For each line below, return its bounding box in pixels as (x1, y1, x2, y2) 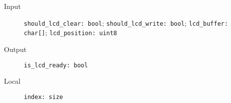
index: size (24, 93, 63, 101)
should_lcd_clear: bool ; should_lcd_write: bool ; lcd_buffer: (24, 17, 228, 28)
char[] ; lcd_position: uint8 (24, 27, 117, 38)
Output (4, 44, 27, 54)
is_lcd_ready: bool (24, 61, 88, 69)
